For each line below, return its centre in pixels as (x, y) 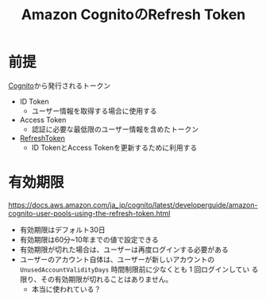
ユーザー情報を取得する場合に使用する (94, 111)
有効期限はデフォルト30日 (62, 230)
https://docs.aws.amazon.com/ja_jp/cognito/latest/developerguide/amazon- (133, 204)
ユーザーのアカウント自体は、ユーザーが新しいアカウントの (117, 259)
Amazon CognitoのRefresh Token (133, 15)
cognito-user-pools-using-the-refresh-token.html (89, 213)
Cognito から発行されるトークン (60, 86)
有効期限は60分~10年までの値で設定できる (89, 239)
